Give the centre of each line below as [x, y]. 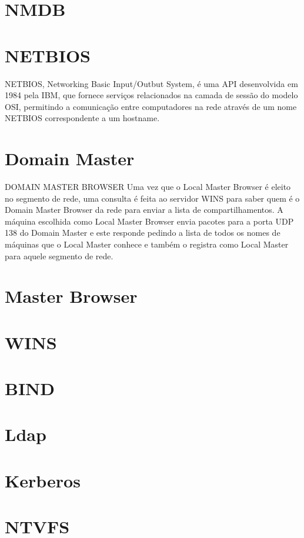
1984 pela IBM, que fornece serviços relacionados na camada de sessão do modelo [151, 95]
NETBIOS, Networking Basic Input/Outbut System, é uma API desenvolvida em [151, 83]
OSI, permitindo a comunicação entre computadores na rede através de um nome [151, 106]
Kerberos [43, 480]
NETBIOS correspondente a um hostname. [82, 118]
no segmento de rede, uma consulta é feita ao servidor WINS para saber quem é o [152, 198]
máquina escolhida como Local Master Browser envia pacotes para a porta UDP [149, 221]
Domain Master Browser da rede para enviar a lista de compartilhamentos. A [144, 210]
